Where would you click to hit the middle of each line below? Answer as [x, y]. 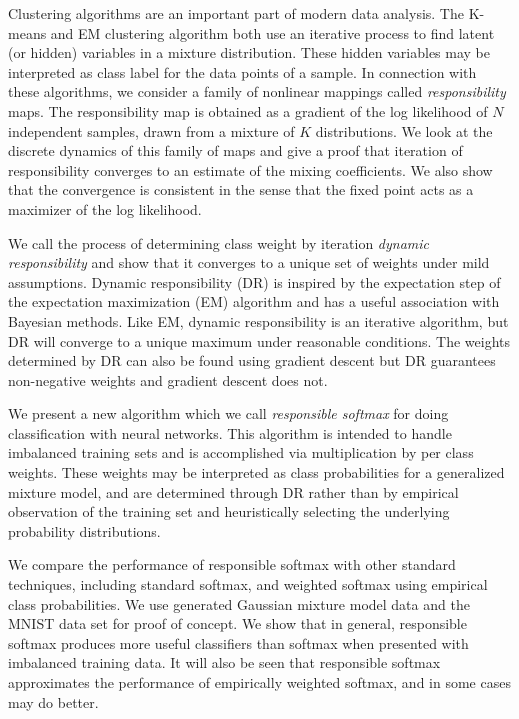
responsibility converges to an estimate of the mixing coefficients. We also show [250, 169]
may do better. [53, 701]
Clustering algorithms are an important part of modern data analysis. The [236, 13]
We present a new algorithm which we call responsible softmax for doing [228, 413]
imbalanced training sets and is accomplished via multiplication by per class [241, 452]
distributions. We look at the [404, 130]
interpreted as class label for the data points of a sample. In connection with [242, 71]
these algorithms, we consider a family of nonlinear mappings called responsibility [257, 91]
